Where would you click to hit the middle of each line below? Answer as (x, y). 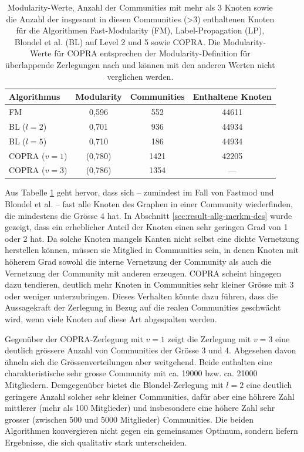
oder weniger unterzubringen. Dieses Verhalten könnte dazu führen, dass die (141, 296)
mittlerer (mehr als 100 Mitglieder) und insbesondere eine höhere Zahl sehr (140, 408)
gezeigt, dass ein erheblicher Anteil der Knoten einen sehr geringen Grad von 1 (146, 227)
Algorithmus (35, 97)
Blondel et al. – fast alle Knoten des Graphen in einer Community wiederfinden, (149, 204)
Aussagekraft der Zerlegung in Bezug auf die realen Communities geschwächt (143, 307)
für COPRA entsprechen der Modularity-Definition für (152, 53)
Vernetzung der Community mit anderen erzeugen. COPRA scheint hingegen (143, 273)
